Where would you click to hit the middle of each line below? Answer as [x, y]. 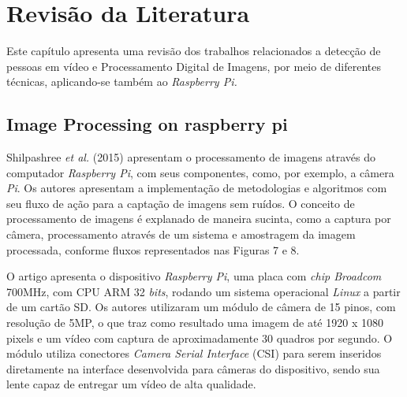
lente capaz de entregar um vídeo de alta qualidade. [131, 384]
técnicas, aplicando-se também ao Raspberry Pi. [122, 82]
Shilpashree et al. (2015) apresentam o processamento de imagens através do [191, 157]
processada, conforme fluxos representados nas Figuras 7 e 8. [153, 249]
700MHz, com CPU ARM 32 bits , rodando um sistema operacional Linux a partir [203, 291]
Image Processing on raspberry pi [147, 124]
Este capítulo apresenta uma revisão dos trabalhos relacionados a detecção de [194, 51]
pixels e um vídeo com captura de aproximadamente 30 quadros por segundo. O [200, 338]
